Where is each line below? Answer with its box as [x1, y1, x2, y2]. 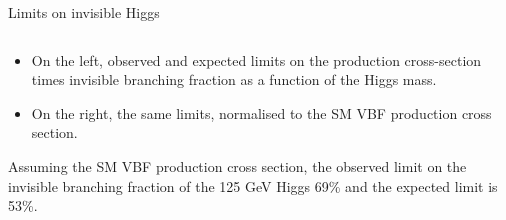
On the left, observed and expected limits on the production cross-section [31, 49, 482, 70]
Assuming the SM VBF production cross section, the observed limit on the [8, 155, 467, 176]
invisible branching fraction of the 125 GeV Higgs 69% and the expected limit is [8, 175, 498, 196]
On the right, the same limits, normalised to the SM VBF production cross [31, 102, 492, 123]
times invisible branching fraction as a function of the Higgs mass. [31, 69, 437, 90]
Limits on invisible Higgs [8, 2, 160, 22]
